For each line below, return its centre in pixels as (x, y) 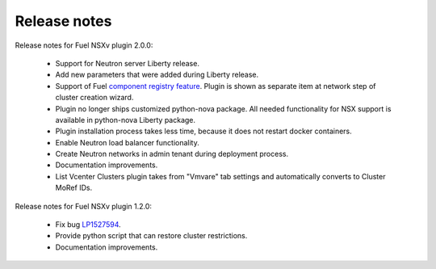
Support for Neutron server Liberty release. (127, 63)
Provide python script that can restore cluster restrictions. (151, 236)
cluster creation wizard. (94, 98)
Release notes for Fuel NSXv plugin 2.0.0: (84, 45)
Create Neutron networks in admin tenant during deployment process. (172, 154)
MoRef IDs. (74, 188)
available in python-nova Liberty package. (126, 120)
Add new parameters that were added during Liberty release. (157, 75)
